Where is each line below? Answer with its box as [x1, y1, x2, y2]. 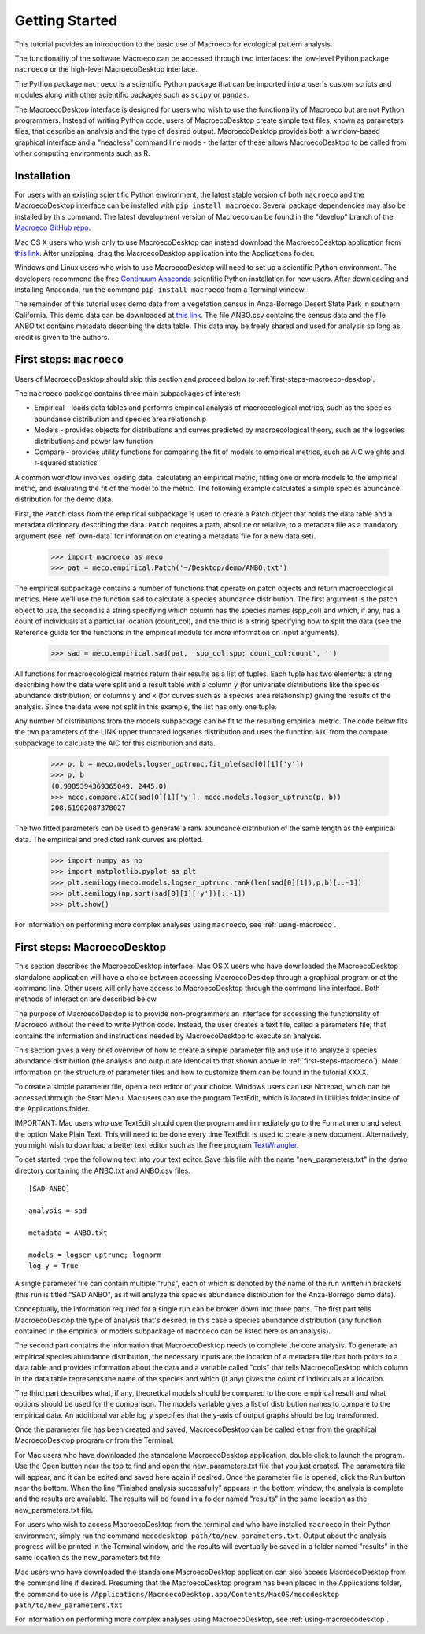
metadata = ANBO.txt [28, 1228, 108, 1237]
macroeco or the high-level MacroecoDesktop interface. [14, 65, 198, 74]
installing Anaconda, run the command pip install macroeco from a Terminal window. [14, 285, 306, 294]
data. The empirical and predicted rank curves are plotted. [14, 834, 204, 844]
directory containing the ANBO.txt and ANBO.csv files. [14, 1166, 190, 1175]
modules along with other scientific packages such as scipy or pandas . [14, 91, 249, 100]
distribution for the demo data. [14, 494, 113, 504]
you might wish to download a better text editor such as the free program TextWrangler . [14, 1140, 299, 1150]
